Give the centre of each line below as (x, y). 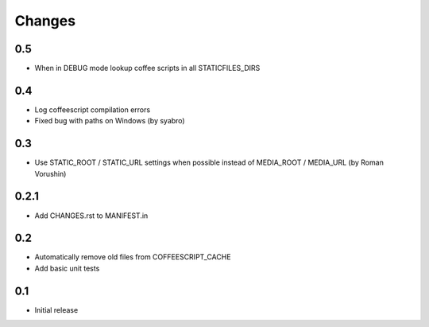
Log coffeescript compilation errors (93, 109)
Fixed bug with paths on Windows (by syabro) (110, 121)
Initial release (56, 309)
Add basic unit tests (67, 268)
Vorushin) (50, 173)
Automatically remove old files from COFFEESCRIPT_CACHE (133, 257)
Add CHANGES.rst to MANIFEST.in (91, 216)
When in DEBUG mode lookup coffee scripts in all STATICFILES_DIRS (147, 68)
